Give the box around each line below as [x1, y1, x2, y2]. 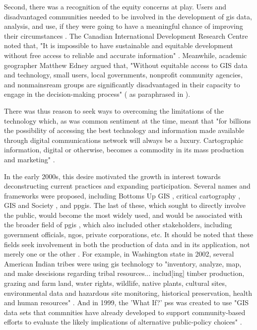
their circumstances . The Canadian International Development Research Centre [4, 30, 248, 41]
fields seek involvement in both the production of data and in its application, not [4, 239, 250, 249]
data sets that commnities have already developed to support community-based [4, 307, 246, 317]
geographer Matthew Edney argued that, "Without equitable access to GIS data [4, 60, 248, 70]
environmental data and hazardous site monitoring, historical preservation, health [4, 287, 252, 298]
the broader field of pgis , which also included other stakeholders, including [4, 219, 232, 230]
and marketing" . [4, 154, 55, 164]
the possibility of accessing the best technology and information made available [4, 125, 245, 135]
